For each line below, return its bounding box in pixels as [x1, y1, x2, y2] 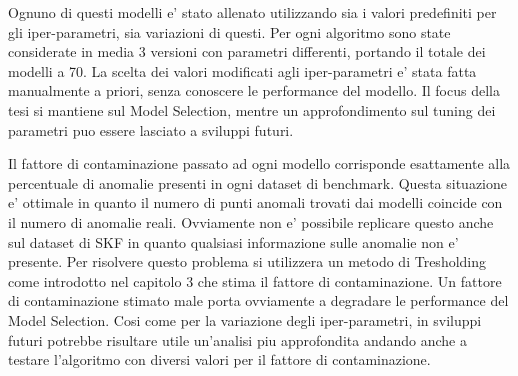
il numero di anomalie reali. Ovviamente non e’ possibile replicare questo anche [8, 211, 494, 232]
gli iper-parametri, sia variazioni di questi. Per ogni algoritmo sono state [8, 21, 451, 42]
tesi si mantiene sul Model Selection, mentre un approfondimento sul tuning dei [8, 99, 496, 120]
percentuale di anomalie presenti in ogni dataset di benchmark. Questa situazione [8, 172, 507, 193]
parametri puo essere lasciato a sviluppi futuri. [8, 119, 294, 140]
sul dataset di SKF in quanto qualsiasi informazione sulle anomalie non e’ [8, 231, 459, 252]
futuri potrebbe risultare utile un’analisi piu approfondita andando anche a [8, 329, 467, 350]
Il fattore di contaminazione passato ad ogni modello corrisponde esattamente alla [8, 153, 511, 174]
